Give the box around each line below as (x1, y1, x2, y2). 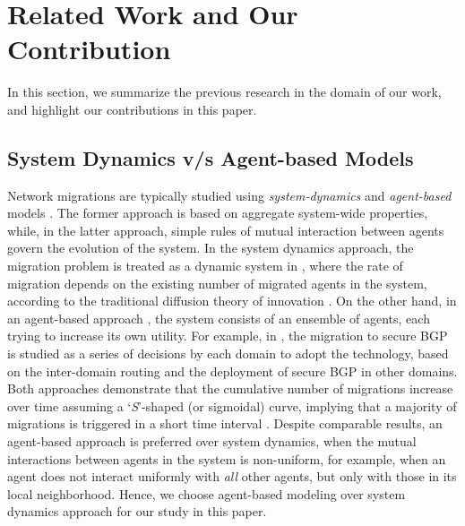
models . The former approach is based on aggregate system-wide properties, (7, 203, 428, 222)
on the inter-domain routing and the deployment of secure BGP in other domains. (7, 361, 458, 380)
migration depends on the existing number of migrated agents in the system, (7, 273, 427, 292)
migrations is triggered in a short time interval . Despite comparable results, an (7, 414, 443, 433)
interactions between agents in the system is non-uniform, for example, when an (7, 449, 446, 468)
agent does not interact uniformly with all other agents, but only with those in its (7, 467, 457, 486)
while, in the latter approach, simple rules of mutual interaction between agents (7, 220, 444, 239)
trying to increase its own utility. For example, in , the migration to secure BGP (7, 326, 448, 345)
